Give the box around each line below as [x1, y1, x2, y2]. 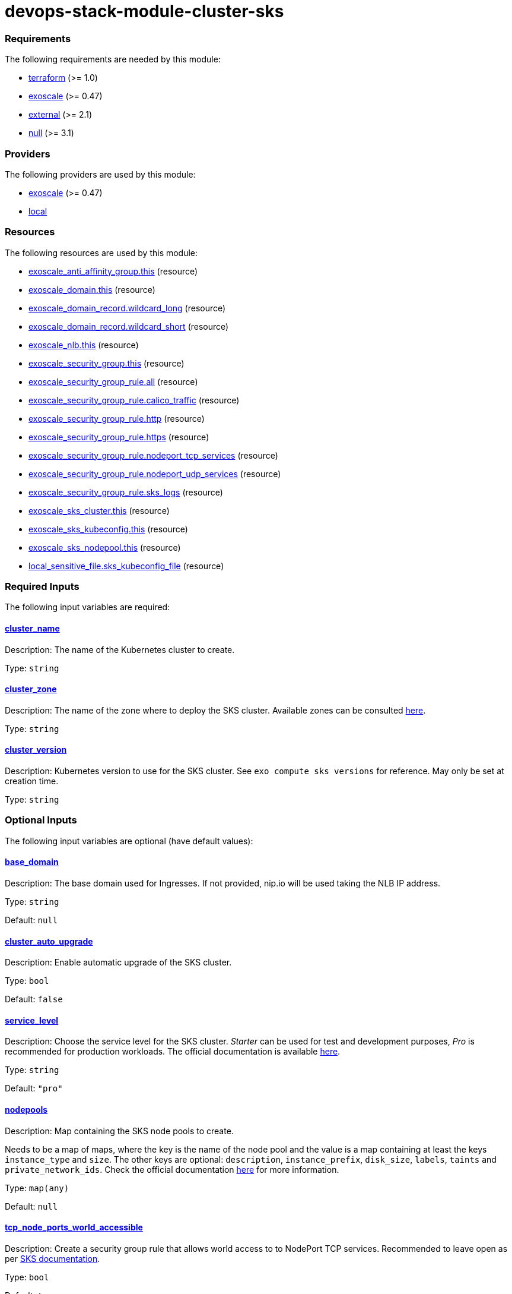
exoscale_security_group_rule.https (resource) [28, 431, 209, 442]
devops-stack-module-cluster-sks [5, 1, 284, 21]
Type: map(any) [5, 1182, 69, 1193]
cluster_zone [5, 684, 57, 695]
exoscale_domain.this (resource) [28, 284, 155, 295]
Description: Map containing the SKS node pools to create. [5, 1125, 234, 1136]
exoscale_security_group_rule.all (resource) [28, 376, 198, 387]
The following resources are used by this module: [5, 247, 198, 258]
